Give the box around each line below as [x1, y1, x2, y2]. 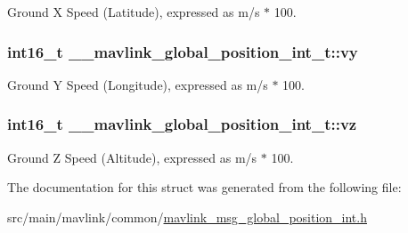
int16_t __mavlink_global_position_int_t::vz [7, 113, 357, 135]
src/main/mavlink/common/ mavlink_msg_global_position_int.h [7, 207, 367, 226]
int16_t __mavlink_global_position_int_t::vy [7, 40, 358, 62]
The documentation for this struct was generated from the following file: [7, 178, 402, 197]
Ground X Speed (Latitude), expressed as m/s [7, 3, 260, 20]
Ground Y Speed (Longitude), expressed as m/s [7, 75, 268, 93]
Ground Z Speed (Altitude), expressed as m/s [7, 148, 257, 166]
